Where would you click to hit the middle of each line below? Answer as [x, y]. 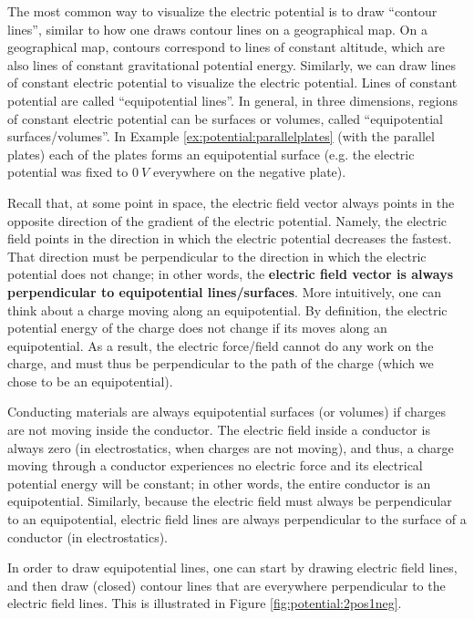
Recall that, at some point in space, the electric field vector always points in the [231, 202]
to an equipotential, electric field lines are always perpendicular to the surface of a [237, 519]
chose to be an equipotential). [90, 381]
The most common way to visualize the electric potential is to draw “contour [222, 11]
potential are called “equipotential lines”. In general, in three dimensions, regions [232, 100]
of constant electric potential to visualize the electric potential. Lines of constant [232, 83]
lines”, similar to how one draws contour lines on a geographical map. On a [217, 29]
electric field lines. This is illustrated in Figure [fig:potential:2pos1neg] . [205, 603]
